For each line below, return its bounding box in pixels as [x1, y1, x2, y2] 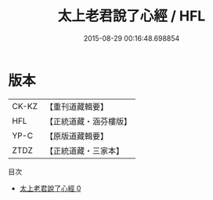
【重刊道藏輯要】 [45, 101, 108, 112]
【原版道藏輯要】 [45, 130, 108, 141]
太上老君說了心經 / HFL [57, 7, 206, 25]
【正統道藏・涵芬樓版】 [45, 115, 132, 126]
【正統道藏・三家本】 [45, 145, 124, 156]
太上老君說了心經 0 [19, 184, 81, 193]
